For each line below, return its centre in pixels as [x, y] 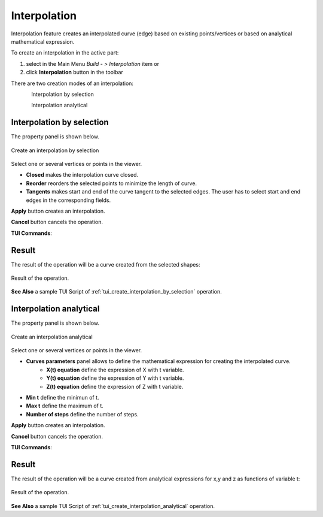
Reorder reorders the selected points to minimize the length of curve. [112, 183]
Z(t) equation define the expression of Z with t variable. [115, 386]
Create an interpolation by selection [55, 150]
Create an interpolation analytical [52, 337]
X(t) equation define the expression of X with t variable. [115, 370]
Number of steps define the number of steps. [82, 414]
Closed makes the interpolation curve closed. [82, 175]
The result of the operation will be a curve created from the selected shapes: [106, 264]
